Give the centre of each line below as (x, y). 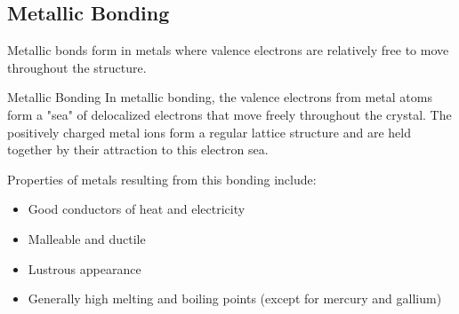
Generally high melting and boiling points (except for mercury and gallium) (235, 298)
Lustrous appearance (85, 268)
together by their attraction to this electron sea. (138, 149)
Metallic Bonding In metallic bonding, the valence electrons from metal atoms (220, 97)
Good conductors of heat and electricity (137, 209)
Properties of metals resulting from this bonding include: (162, 179)
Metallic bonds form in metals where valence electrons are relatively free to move (228, 50)
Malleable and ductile (87, 238)
